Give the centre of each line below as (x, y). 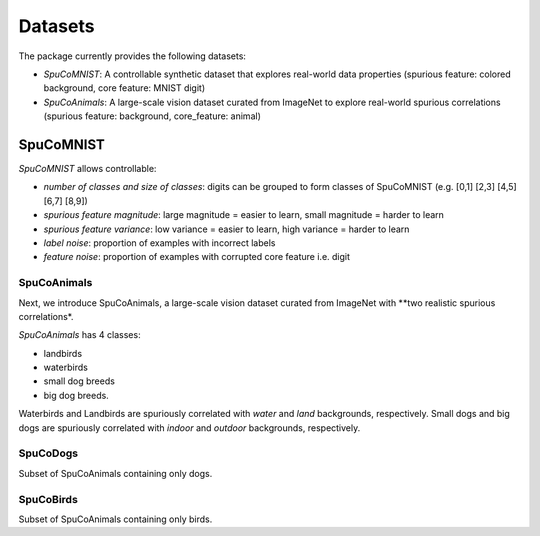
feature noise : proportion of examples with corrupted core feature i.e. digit (196, 257)
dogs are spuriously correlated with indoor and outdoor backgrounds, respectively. (189, 427)
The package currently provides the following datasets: (132, 56)
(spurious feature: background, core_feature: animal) (152, 116)
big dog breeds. (76, 395)
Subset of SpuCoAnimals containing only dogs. (115, 473)
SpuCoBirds (48, 499)
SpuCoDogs (48, 453)
